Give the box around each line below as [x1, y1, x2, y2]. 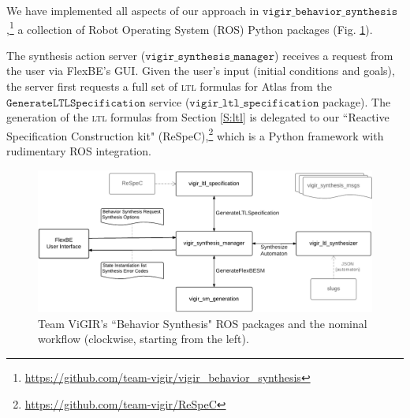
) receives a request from [274, 47, 393, 63]
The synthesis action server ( [6, 47, 146, 63]
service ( [149, 93, 190, 110]
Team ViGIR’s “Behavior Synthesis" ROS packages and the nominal [38, 315, 367, 331]
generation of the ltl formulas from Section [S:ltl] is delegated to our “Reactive [6, 109, 389, 125]
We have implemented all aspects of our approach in [6, 2, 259, 18]
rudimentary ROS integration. [6, 143, 151, 159]
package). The [322, 93, 391, 110]
